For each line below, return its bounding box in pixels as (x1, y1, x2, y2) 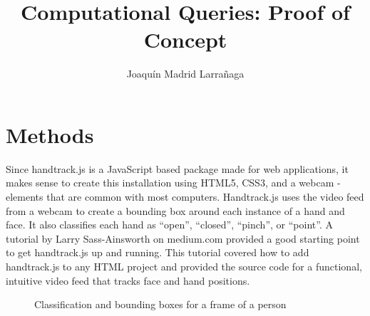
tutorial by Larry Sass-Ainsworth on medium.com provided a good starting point (6, 231, 360, 246)
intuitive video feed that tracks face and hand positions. (6, 273, 250, 288)
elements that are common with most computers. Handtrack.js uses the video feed (6, 189, 364, 204)
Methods (6, 120, 94, 149)
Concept (143, 25, 227, 54)
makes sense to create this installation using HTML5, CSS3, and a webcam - (6, 175, 341, 190)
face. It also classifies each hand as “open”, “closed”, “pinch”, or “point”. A (6, 217, 333, 232)
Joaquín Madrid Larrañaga (126, 66, 245, 81)
